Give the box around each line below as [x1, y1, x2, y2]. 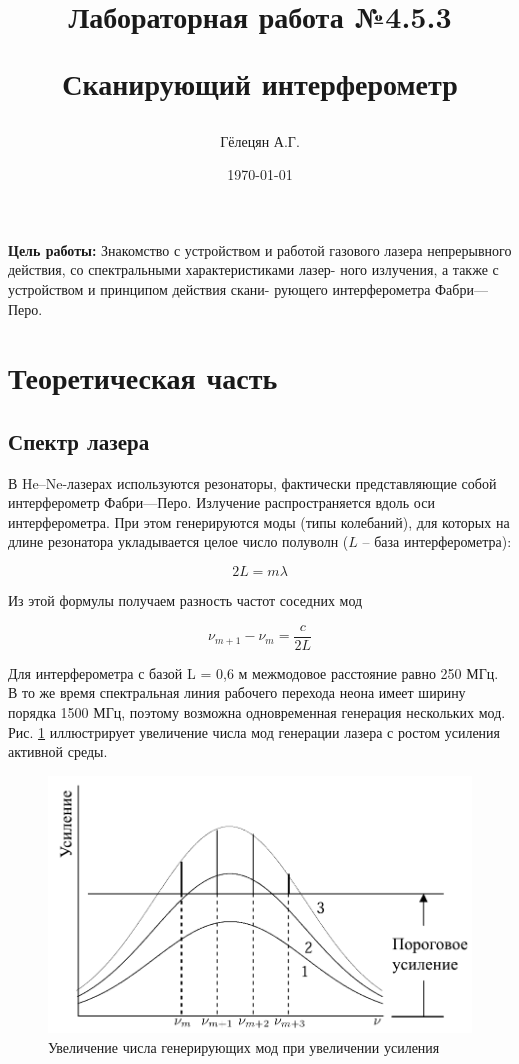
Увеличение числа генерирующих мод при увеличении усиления [48, 1036, 440, 1057]
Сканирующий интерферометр [62, 63, 458, 104]
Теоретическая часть [8, 357, 278, 398]
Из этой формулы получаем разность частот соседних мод [8, 590, 363, 611]
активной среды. [8, 741, 108, 762]
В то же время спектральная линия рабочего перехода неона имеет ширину [8, 682, 466, 703]
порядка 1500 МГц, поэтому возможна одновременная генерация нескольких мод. [8, 701, 506, 722]
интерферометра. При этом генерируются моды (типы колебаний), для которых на [8, 511, 510, 532]
